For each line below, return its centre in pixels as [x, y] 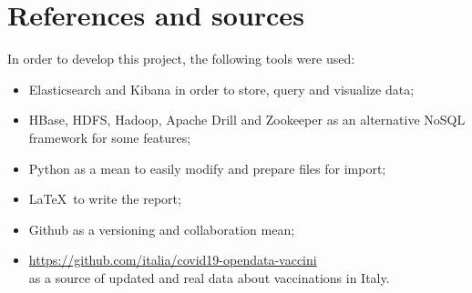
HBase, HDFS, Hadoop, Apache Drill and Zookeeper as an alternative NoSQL [247, 120]
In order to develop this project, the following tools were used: [181, 59]
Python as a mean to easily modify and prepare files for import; [207, 168]
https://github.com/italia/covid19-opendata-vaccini [173, 260]
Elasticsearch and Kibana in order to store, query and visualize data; [221, 89]
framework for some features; [110, 137]
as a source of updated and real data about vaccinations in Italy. [209, 277]
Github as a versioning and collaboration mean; [162, 229]
